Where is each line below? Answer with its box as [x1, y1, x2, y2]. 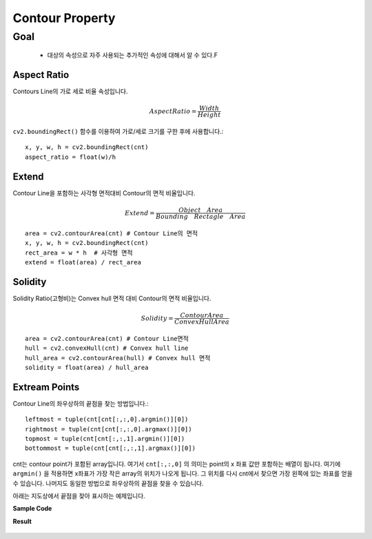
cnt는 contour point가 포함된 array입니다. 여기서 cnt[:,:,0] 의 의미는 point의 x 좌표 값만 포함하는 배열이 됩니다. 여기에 [12, 460, 341, 468]
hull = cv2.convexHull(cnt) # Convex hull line [25, 344, 189, 352]
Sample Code [12, 504, 52, 513]
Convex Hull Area [174, 318, 230, 326]
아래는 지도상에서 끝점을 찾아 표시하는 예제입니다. [12, 492, 146, 500]
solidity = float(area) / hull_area [25, 364, 149, 371]
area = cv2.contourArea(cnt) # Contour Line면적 [25, 335, 189, 342]
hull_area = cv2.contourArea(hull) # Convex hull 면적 [25, 354, 211, 362]
